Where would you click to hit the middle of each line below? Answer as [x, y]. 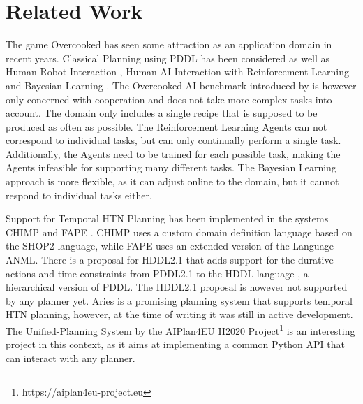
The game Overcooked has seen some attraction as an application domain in [169, 44]
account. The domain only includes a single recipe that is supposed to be [162, 113]
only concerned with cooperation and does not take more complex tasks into [169, 99]
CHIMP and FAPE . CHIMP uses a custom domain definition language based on [179, 232]
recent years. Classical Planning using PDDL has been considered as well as [168, 58]
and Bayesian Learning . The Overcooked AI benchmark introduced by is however [181, 85]
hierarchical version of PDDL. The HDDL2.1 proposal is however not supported [177, 287]
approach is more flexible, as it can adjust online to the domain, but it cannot [172, 181]
